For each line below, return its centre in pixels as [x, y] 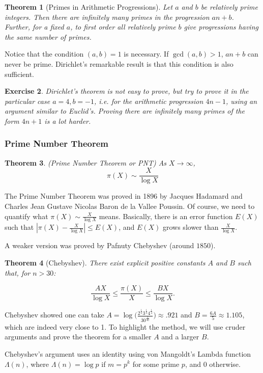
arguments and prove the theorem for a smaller [78, 337]
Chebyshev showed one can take [54, 315]
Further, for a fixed [34, 27]
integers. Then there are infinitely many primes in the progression [107, 17]
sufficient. [20, 74]
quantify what [26, 216]
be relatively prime [229, 7]
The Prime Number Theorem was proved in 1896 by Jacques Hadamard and [124, 196]
